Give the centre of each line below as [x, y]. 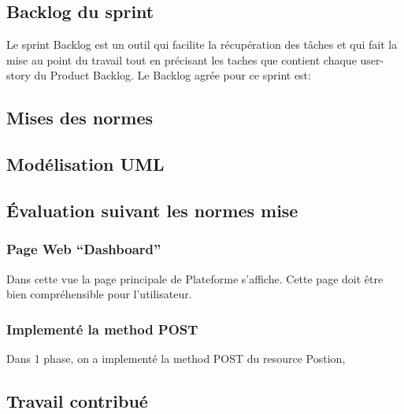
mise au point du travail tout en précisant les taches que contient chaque [182, 59]
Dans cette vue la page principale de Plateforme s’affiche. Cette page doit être [195, 278]
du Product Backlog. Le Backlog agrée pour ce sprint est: [172, 75]
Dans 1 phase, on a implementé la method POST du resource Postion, [176, 358]
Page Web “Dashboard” [84, 249]
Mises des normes [80, 118]
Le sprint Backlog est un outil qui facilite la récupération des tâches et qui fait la [202, 44]
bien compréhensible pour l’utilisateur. [99, 294]
